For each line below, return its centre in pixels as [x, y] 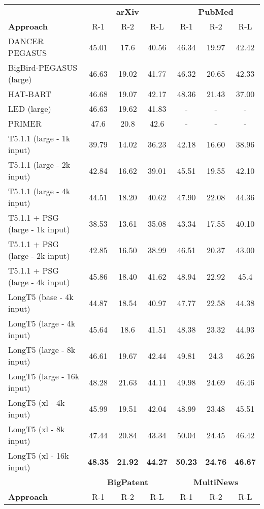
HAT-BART [30, 94]
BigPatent [127, 482]
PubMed [216, 11]
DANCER [26, 41]
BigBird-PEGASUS [43, 67]
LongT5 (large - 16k [44, 376]
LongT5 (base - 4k [41, 297]
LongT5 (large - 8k [42, 350]
